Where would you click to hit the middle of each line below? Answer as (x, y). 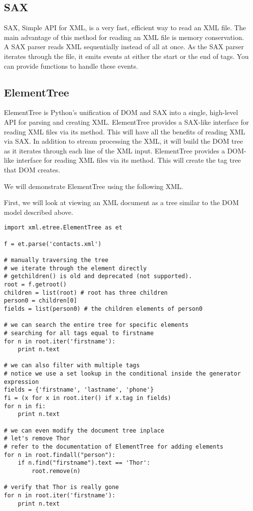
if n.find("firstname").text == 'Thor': (84, 463)
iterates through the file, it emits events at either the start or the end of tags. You (126, 56)
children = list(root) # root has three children (86, 293)
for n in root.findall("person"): (60, 455)
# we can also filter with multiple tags (72, 366)
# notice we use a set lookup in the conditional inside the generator (122, 374)
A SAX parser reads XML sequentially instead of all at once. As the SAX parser (124, 47)
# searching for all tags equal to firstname (79, 333)
